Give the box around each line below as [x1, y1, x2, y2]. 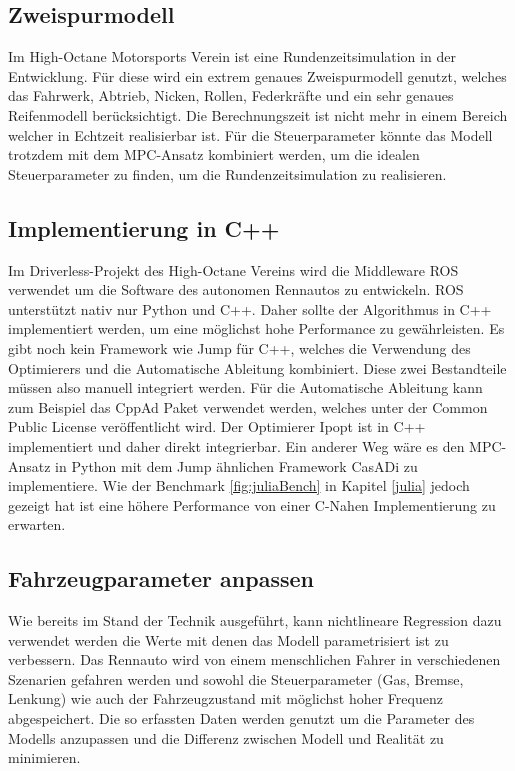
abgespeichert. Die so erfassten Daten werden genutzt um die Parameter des [8, 708, 475, 729]
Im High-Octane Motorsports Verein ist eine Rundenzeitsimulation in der [8, 46, 456, 67]
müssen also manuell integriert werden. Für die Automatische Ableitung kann [8, 377, 483, 398]
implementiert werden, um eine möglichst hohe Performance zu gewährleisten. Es [8, 318, 505, 339]
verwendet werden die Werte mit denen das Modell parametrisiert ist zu [8, 629, 449, 650]
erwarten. [8, 514, 66, 535]
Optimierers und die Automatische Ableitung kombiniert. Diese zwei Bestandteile [8, 357, 507, 378]
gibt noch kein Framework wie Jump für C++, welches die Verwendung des [8, 337, 471, 358]
